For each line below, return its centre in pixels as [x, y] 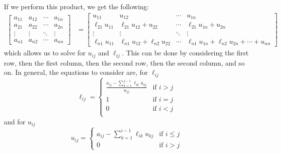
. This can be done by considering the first [185, 53]
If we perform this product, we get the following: [76, 6]
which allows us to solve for [45, 53]
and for [15, 121]
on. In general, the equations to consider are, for [76, 72]
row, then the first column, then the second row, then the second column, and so [124, 62]
